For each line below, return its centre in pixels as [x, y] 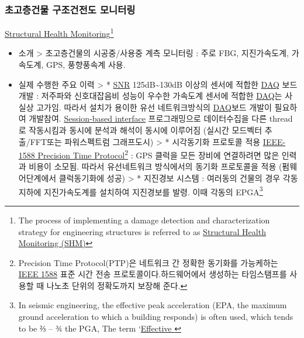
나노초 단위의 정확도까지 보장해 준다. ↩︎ [117, 285]
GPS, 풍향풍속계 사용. [86, 65]
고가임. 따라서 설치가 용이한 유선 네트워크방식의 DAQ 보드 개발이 [154, 107]
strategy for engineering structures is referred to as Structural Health [142, 231]
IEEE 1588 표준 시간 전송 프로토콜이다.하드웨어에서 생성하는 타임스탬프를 [153, 274]
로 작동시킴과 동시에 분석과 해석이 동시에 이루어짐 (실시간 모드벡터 [140, 130]
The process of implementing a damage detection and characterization [144, 220]
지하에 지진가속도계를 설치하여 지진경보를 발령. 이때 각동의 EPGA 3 [141, 191]
